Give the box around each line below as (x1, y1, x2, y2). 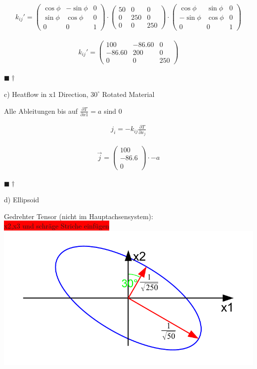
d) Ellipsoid (4, 194, 40, 205)
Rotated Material (102, 89, 155, 99)
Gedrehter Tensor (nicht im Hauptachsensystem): (4, 211, 153, 221)
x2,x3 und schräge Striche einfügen (4, 221, 109, 231)
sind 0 (104, 105, 122, 116)
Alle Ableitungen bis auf (4, 105, 78, 116)
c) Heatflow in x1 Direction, (4, 89, 88, 99)
